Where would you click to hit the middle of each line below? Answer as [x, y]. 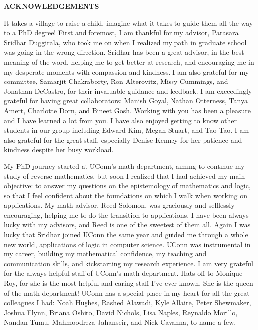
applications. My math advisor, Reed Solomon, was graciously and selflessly [119, 205]
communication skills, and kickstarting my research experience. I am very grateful [129, 263]
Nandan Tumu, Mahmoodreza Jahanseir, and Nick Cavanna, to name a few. [120, 322]
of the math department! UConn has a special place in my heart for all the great [127, 292]
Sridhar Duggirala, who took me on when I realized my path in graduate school [125, 42]
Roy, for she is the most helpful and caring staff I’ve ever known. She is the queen [129, 283]
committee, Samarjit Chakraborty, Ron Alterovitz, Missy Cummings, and [116, 81]
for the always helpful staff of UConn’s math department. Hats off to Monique [123, 273]
